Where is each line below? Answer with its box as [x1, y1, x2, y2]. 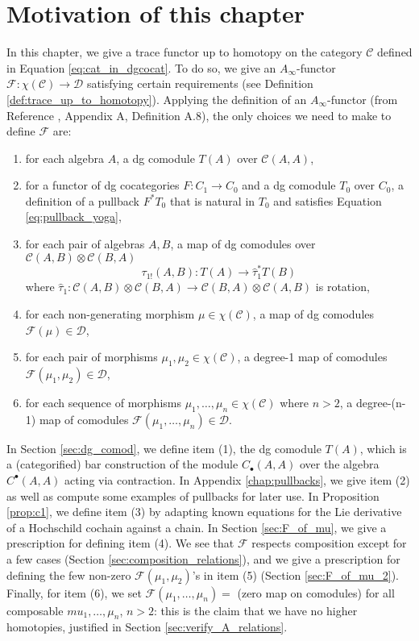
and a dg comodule [242, 177, 336, 194]
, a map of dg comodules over [170, 235, 316, 252]
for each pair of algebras [25, 235, 145, 252]
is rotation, [315, 278, 370, 295]
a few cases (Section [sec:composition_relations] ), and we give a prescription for [6, 550, 400, 567]
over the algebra [299, 456, 380, 472]
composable [6, 601, 64, 618]
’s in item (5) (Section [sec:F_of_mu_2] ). [192, 566, 399, 583]
